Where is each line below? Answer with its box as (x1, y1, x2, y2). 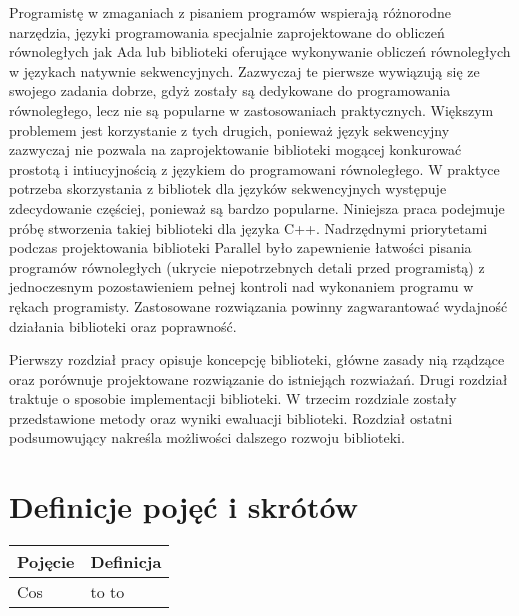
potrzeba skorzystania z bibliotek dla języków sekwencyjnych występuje (9, 178, 447, 199)
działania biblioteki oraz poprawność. (9, 315, 237, 336)
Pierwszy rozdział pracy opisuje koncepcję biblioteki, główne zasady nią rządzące (9, 349, 505, 370)
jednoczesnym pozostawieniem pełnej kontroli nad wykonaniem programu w (9, 276, 474, 297)
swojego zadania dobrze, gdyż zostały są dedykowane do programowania (9, 80, 451, 101)
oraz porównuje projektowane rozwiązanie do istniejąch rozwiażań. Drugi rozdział (9, 368, 508, 389)
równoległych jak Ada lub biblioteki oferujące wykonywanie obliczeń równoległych (9, 41, 511, 62)
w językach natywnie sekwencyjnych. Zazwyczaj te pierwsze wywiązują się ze (9, 60, 480, 81)
